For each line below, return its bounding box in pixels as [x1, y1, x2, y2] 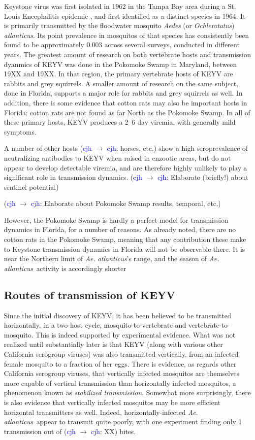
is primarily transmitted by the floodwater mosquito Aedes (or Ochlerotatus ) [4, 20, 235, 31]
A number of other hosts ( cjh [4, 143, 92, 153]
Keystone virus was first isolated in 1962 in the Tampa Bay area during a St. [4, 1, 236, 11]
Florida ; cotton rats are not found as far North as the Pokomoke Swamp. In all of [4, 107, 251, 117]
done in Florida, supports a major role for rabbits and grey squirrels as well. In [4, 88, 243, 98]
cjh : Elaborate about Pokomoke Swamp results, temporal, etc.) [31, 198, 221, 208]
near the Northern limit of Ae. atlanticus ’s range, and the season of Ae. [4, 253, 220, 264]
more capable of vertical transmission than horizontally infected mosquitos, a [4, 377, 236, 388]
